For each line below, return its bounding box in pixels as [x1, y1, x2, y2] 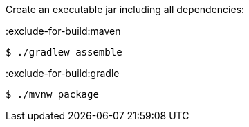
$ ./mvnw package [6, 89, 99, 100]
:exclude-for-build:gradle [6, 67, 120, 79]
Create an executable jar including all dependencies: [6, 3, 245, 15]
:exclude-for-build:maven [6, 25, 121, 37]
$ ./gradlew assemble [6, 46, 122, 58]
